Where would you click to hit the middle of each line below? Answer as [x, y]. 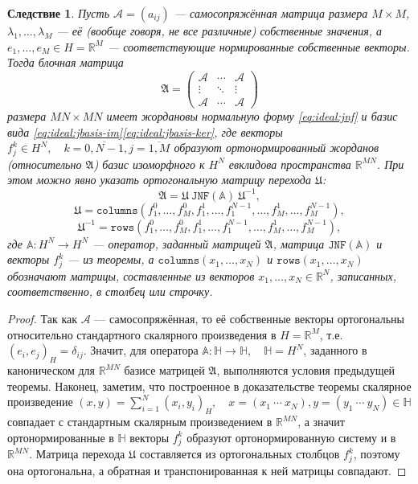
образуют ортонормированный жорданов [276, 148]
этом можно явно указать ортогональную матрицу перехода [159, 180]
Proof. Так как [43, 319]
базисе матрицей [164, 370]
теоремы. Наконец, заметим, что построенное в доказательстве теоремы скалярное [209, 386]
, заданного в [335, 350]
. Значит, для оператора [141, 350]
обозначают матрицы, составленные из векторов [131, 275]
